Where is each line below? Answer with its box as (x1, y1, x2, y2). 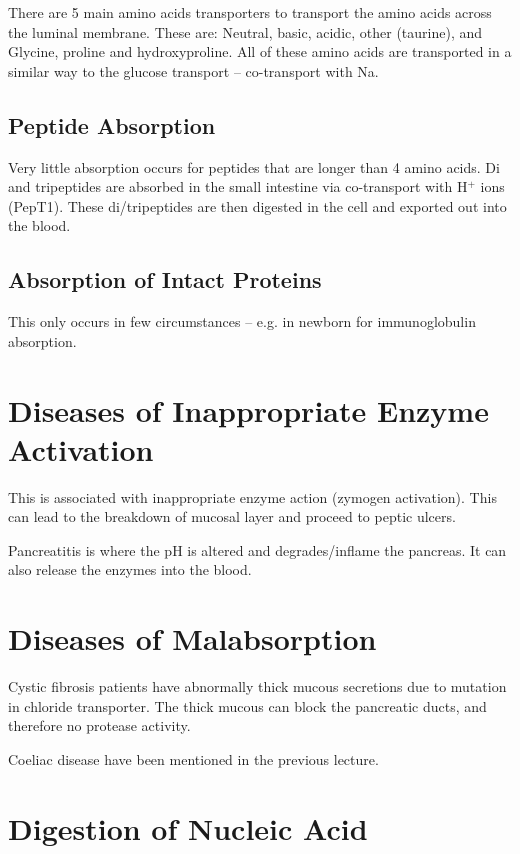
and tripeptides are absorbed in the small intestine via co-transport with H (8, 176, 468, 197)
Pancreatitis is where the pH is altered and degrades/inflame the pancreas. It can (8, 539, 507, 560)
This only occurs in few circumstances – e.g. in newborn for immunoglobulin (8, 311, 476, 332)
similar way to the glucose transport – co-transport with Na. (8, 60, 379, 81)
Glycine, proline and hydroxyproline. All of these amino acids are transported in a (8, 41, 512, 62)
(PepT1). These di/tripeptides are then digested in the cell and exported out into (8, 195, 507, 216)
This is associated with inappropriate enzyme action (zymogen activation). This (8, 486, 497, 507)
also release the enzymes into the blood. (8, 559, 252, 580)
